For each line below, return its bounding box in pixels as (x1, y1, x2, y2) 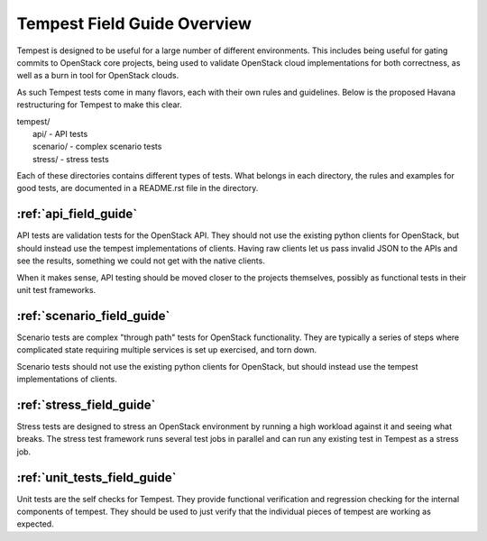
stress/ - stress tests (32, 153, 110, 164)
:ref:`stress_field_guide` (16, 397, 156, 412)
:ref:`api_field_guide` (16, 206, 138, 222)
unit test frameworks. (16, 284, 96, 295)
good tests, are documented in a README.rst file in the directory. (16, 183, 259, 194)
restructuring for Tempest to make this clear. (16, 99, 182, 110)
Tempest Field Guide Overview (16, 14, 253, 33)
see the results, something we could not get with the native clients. (16, 255, 265, 266)
